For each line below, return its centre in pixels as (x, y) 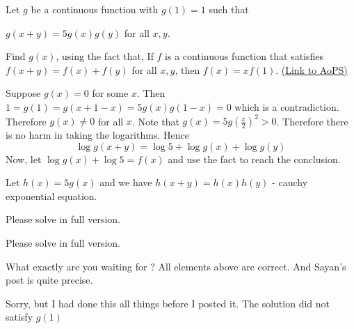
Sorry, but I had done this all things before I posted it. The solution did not (168, 303)
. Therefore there (312, 121)
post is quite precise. (49, 280)
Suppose (23, 93)
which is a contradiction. (287, 106)
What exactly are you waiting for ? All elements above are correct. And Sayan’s (176, 266)
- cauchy (290, 182)
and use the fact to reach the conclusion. (254, 159)
